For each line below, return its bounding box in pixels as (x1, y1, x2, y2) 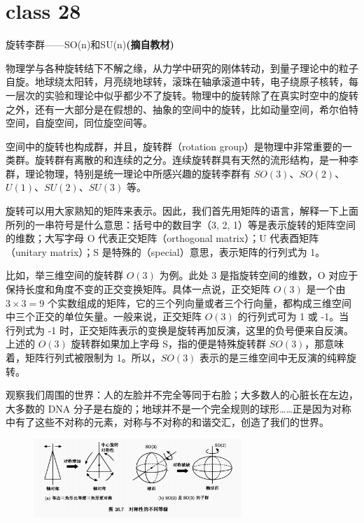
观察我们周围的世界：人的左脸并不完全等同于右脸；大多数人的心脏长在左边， (6, 387, 358, 402)
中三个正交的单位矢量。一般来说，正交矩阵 (6, 309, 202, 324)
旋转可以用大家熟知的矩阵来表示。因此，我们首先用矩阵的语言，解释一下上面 (6, 203, 358, 218)
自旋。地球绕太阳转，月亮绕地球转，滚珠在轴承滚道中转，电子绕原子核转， (6, 74, 349, 89)
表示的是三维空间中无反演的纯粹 (199, 350, 347, 364)
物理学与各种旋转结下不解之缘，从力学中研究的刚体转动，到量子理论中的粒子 (6, 60, 358, 75)
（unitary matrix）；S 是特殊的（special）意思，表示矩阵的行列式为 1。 (6, 244, 325, 259)
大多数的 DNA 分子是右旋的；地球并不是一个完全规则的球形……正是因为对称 (6, 401, 351, 415)
